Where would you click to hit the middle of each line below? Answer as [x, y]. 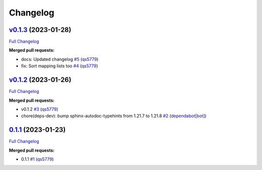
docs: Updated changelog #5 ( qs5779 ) [60, 59]
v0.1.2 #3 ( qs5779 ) [40, 109]
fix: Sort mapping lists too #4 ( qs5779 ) [59, 66]
